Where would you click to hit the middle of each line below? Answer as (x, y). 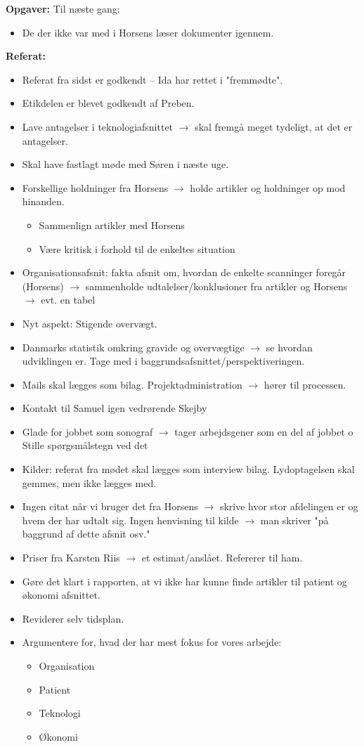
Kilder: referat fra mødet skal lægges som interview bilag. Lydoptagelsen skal (188, 469)
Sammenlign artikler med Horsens (112, 225)
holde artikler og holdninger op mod (268, 187)
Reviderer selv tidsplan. (73, 618)
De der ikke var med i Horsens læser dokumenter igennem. (148, 32)
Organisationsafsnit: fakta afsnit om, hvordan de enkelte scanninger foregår (184, 272)
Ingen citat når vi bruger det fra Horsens (110, 506)
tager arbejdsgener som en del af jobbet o (264, 431)
